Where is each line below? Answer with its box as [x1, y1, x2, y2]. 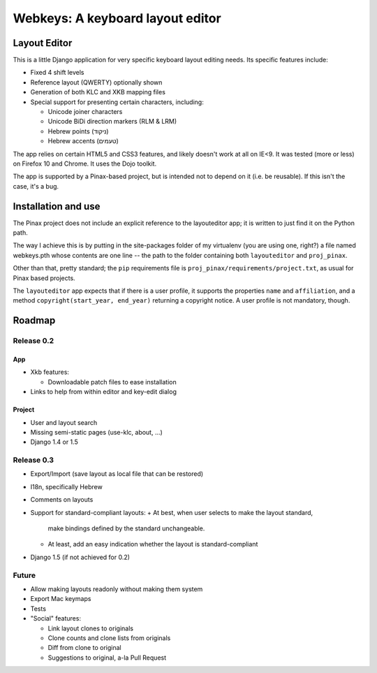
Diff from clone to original [47, 644, 121, 652]
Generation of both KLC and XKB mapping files [30, 88, 165, 96]
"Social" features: [30, 614, 82, 623]
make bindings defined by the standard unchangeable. [47, 524, 205, 533]
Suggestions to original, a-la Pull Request [47, 653, 167, 662]
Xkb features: [30, 368, 70, 377]
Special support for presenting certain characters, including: [30, 98, 204, 106]
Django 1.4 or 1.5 [30, 437, 78, 447]
